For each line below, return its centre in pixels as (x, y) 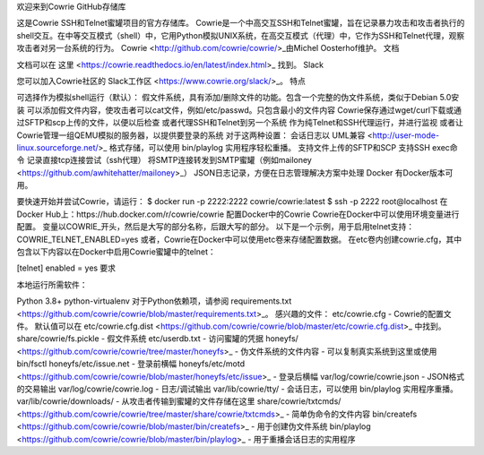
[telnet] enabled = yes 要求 (66, 268)
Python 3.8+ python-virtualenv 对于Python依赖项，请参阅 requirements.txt (154, 301)
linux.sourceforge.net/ (57, 147)
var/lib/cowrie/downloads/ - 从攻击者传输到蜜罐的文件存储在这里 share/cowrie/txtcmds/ (179, 401)
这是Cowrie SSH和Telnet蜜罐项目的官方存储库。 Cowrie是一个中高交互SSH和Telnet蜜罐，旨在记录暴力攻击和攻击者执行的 (241, 23)
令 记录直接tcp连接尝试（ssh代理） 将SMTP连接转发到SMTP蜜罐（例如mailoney (164, 160)
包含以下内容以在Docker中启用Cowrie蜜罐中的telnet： (117, 252)
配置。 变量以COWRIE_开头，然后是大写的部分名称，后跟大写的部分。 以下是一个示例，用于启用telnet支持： (216, 227)
